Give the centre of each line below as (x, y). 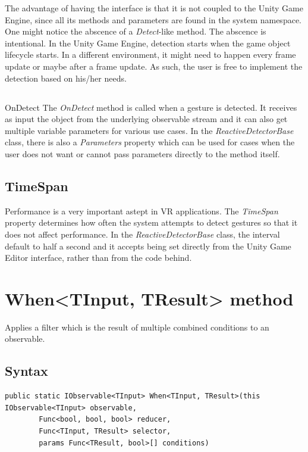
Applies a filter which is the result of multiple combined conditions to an (137, 327)
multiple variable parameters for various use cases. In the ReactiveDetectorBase (149, 130)
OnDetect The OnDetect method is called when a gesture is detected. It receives (151, 107)
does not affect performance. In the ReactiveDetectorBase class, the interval (142, 234)
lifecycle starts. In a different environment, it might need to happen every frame (150, 54)
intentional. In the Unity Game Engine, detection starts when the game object (148, 43)
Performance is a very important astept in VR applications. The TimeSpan (142, 211)
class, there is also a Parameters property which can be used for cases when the (150, 142)
